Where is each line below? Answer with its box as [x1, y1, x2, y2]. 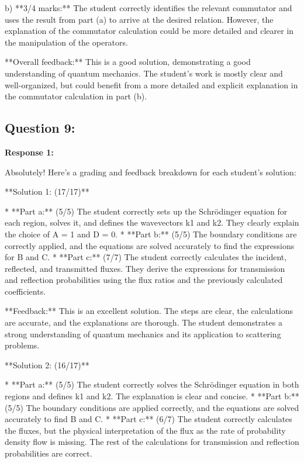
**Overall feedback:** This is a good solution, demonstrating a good [5, 56, 251, 68]
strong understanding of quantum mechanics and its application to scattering [5, 327, 281, 340]
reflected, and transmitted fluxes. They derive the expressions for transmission [5, 262, 285, 274]
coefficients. [5, 285, 46, 297]
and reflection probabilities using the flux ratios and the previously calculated [5, 274, 283, 286]
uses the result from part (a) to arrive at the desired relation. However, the [5, 13, 274, 25]
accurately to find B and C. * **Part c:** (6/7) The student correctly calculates [5, 413, 292, 425]
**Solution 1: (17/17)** [5, 185, 89, 198]
